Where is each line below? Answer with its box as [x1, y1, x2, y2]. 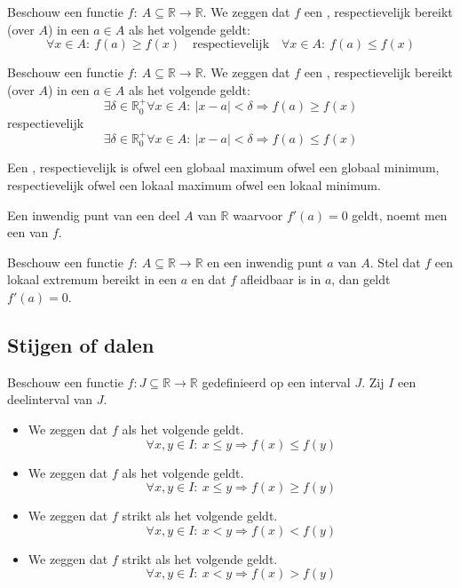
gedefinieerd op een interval [202, 372, 351, 391]
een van [7, 223, 49, 242]
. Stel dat [369, 252, 421, 271]
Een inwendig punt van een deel [7, 205, 180, 224]
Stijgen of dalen [7, 330, 155, 358]
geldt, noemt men [352, 205, 448, 224]
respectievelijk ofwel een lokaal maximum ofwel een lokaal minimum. [7, 176, 381, 195]
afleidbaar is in [240, 270, 321, 289]
